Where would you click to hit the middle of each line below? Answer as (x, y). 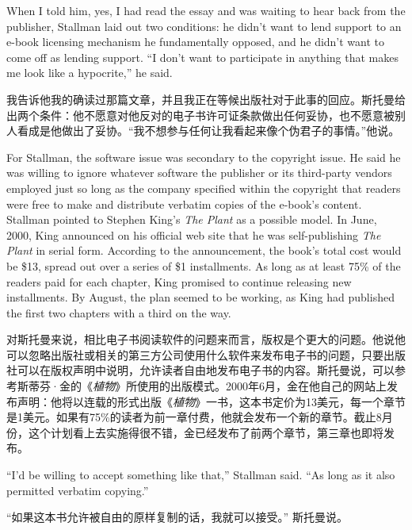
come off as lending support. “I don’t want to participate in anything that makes (202, 57)
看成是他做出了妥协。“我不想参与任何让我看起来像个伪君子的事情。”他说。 (208, 131)
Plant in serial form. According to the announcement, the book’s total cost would (204, 250)
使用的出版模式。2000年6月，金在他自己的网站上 (261, 386)
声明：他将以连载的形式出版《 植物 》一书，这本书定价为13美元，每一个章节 (211, 401)
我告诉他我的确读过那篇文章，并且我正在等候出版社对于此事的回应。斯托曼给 (206, 99)
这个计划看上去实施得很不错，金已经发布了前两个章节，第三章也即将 (206, 432)
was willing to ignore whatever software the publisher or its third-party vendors (199, 173)
